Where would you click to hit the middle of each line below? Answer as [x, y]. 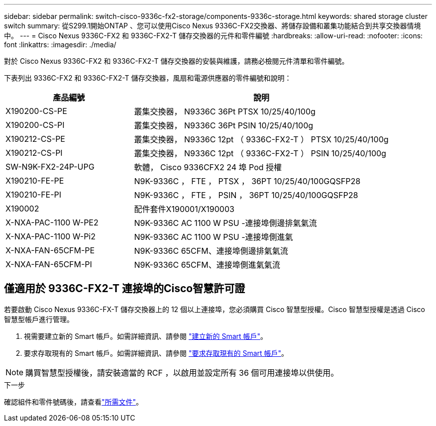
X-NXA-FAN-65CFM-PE [50, 250]
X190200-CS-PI [35, 125]
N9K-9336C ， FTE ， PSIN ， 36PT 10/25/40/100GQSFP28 [246, 195]
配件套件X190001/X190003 [184, 209]
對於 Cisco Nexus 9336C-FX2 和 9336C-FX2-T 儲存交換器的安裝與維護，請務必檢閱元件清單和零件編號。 [176, 61]
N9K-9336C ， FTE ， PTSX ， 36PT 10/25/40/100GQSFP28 [247, 181]
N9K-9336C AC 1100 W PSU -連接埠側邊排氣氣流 [225, 223]
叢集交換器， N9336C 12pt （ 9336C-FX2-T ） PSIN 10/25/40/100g [260, 153]
